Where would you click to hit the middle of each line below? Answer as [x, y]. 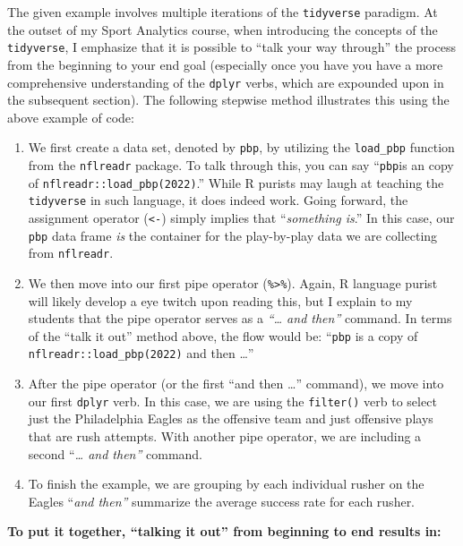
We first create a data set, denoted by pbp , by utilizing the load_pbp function [241, 147]
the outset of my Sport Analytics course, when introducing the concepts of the [223, 29]
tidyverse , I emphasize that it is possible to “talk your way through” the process [231, 47]
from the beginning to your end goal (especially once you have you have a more [225, 64]
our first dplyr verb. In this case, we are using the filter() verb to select [232, 401]
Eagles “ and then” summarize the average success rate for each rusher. [222, 501]
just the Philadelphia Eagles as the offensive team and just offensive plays [231, 418]
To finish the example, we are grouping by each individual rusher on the [226, 484]
